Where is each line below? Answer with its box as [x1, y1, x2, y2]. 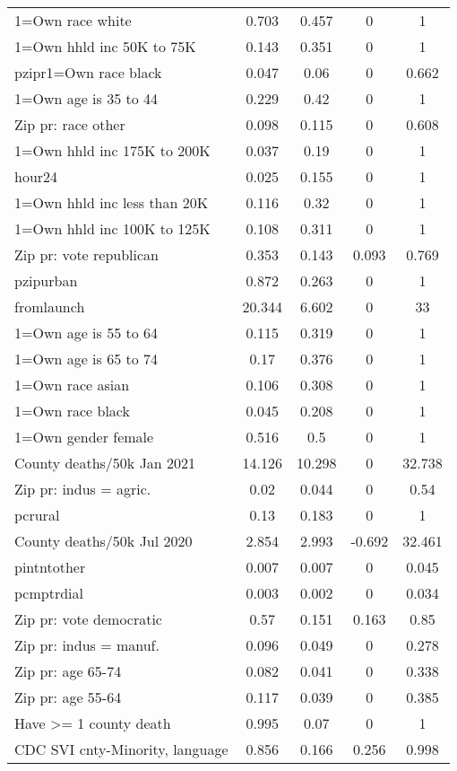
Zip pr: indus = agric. [14, 478, 151, 499]
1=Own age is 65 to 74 [14, 348, 159, 369]
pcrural [14, 504, 60, 525]
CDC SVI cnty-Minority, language [14, 739, 228, 759]
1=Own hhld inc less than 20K [14, 192, 209, 213]
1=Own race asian [14, 374, 130, 395]
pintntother [14, 556, 86, 577]
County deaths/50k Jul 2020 [14, 530, 193, 551]
